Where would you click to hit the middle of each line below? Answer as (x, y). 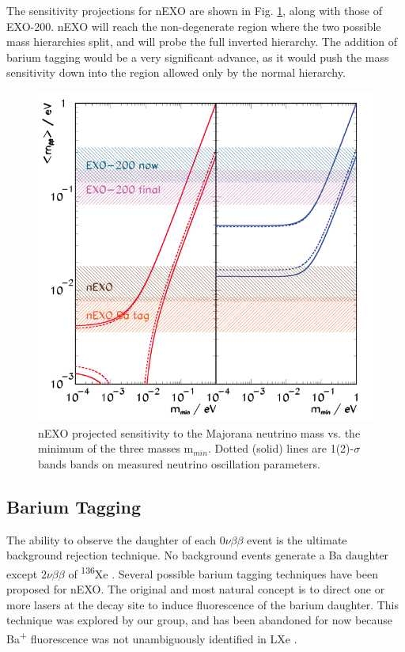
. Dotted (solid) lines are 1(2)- (281, 448)
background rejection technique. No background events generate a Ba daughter (198, 555)
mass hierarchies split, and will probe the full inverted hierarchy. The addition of (202, 42)
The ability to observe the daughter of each (111, 539)
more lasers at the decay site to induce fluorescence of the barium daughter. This (202, 604)
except (22, 573)
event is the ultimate (297, 539)
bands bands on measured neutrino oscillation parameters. (179, 463)
